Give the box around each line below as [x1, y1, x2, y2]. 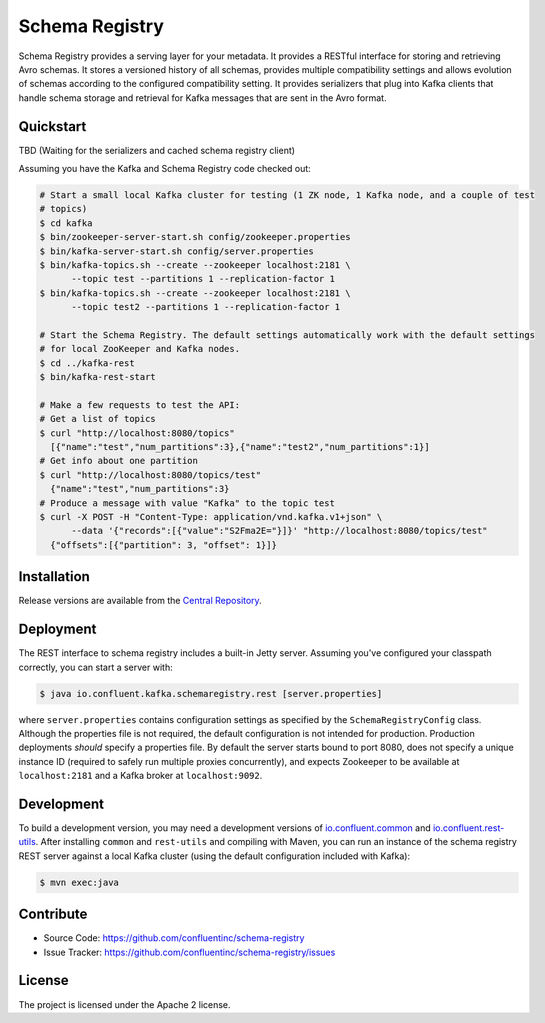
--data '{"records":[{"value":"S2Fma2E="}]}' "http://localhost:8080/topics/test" [71, 525, 489, 537]
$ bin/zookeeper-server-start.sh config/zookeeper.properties [39, 231, 351, 243]
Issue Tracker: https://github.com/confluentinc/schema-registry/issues [43, 946, 336, 958]
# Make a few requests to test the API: [39, 399, 240, 410]
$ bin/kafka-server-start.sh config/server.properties [39, 245, 314, 257]
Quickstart [18, 118, 87, 135]
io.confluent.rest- [432, 822, 505, 834]
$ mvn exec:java [39, 876, 120, 888]
